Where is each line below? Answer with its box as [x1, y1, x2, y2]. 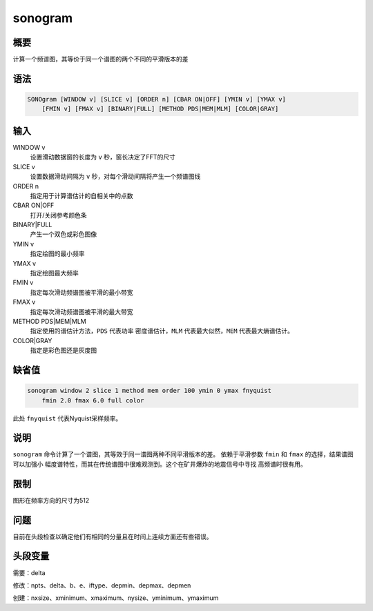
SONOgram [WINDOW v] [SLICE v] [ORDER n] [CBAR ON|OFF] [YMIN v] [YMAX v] [27, 95, 287, 104]
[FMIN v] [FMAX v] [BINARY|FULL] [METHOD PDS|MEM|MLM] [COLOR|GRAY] [41, 105, 279, 113]
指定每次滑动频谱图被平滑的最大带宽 [30, 307, 133, 316]
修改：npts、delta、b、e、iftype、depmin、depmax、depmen [12, 581, 191, 590]
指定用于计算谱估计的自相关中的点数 [30, 191, 133, 200]
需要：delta [12, 568, 46, 576]
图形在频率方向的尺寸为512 [12, 496, 90, 504]
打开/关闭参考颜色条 [30, 211, 88, 219]
